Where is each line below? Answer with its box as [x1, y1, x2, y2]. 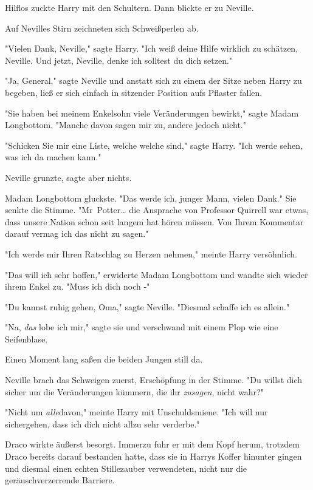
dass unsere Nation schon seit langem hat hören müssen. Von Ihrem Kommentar [5, 215, 304, 228]
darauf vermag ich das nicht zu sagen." [5, 227, 149, 240]
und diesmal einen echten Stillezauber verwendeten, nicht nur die [5, 461, 247, 474]
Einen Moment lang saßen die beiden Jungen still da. [5, 353, 203, 366]
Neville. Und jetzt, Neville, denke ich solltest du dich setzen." [5, 53, 233, 66]
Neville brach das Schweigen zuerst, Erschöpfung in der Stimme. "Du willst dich [5, 373, 303, 386]
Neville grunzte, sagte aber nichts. [5, 171, 132, 183]
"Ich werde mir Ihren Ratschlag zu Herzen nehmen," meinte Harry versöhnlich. [5, 247, 297, 260]
